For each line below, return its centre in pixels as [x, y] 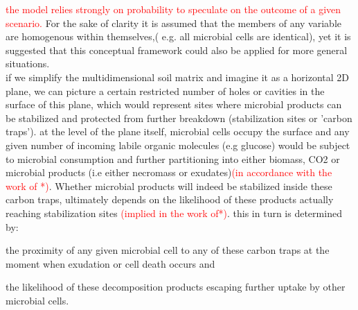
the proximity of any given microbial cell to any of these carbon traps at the [168, 250]
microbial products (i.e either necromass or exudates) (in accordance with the [169, 172]
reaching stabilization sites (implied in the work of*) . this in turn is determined [174, 213]
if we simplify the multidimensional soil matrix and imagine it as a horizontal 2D [178, 77]
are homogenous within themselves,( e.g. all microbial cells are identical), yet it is [178, 36]
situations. [28, 63]
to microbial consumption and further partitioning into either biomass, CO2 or [173, 158]
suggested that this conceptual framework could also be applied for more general [177, 50]
